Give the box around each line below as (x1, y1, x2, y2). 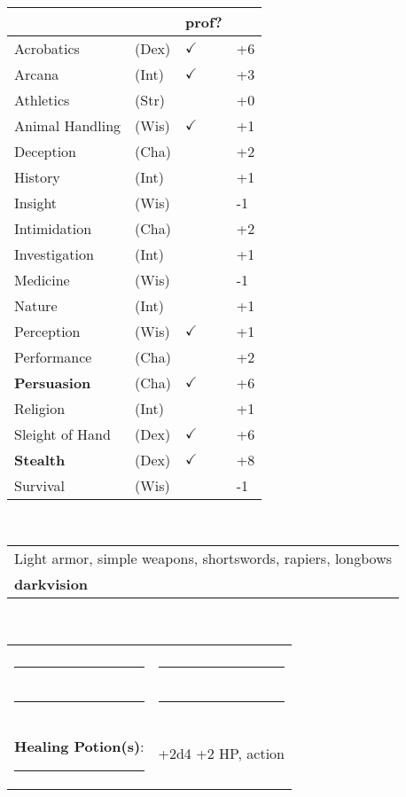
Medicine (14, 269, 70, 290)
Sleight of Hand (14, 423, 111, 444)
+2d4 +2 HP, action (158, 743, 285, 764)
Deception (14, 140, 77, 161)
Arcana (14, 63, 59, 84)
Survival (14, 474, 65, 496)
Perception (14, 320, 81, 341)
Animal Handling (14, 114, 121, 136)
